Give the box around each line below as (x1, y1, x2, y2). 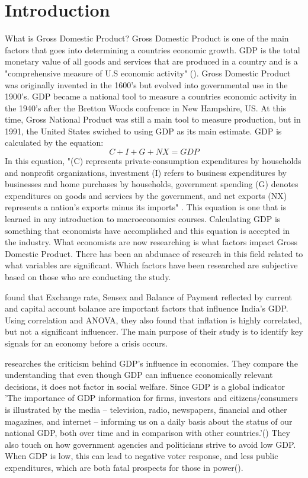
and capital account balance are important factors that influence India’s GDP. (5, 302, 288, 315)
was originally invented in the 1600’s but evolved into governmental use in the (5, 78, 288, 91)
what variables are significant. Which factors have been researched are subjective (5, 259, 298, 271)
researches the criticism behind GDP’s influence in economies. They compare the (5, 357, 298, 369)
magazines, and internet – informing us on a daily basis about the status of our (5, 415, 293, 427)
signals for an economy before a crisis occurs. (5, 336, 168, 349)
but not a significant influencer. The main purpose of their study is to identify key (5, 325, 303, 338)
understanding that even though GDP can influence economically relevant (5, 368, 273, 381)
